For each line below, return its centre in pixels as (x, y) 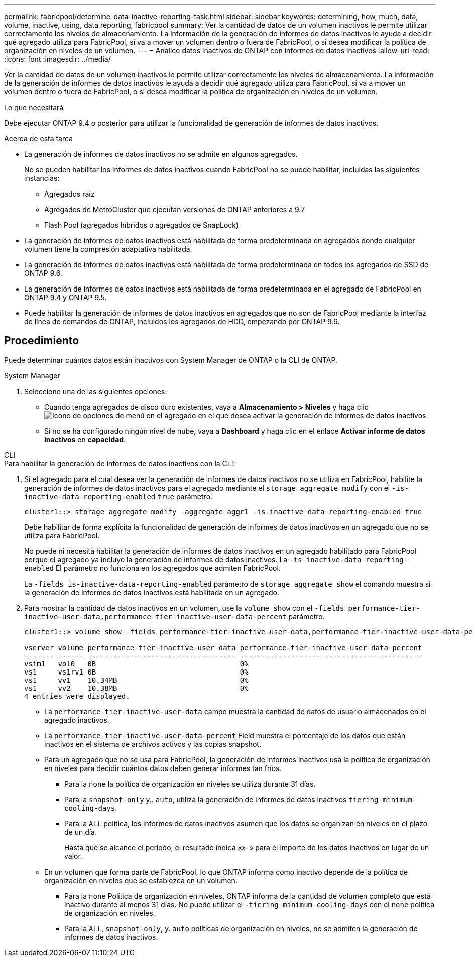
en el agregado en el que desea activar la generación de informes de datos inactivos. (287, 415)
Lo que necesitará (34, 107)
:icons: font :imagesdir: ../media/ (57, 59)
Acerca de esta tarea (39, 138)
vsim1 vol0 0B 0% (136, 664)
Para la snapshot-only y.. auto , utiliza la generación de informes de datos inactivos (206, 799)
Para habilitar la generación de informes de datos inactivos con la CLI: (120, 463)
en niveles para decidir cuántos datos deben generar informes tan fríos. (163, 768)
